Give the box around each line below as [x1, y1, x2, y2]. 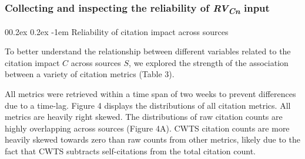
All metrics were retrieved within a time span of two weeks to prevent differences [5, 88, 296, 100]
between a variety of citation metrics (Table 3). [5, 68, 175, 80]
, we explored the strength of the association [129, 56, 289, 68]
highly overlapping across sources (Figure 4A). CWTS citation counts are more [5, 122, 290, 134]
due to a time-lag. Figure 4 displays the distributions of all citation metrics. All [5, 99, 291, 111]
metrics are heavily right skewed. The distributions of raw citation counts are [5, 110, 283, 123]
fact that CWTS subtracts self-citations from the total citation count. [5, 145, 256, 157]
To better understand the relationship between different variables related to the [5, 45, 291, 57]
